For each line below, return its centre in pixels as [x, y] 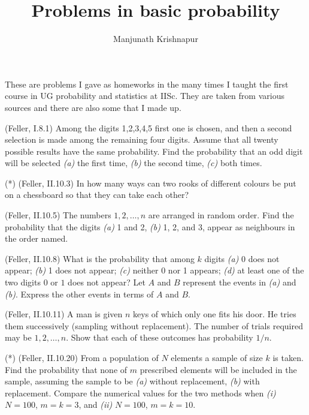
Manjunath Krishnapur [156, 39]
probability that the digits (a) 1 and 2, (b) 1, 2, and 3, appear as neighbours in [150, 226]
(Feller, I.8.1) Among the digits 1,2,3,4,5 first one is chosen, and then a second [149, 127]
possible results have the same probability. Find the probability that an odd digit [154, 151]
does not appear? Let [107, 282]
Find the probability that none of [66, 369]
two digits [23, 282]
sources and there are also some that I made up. [93, 107]
